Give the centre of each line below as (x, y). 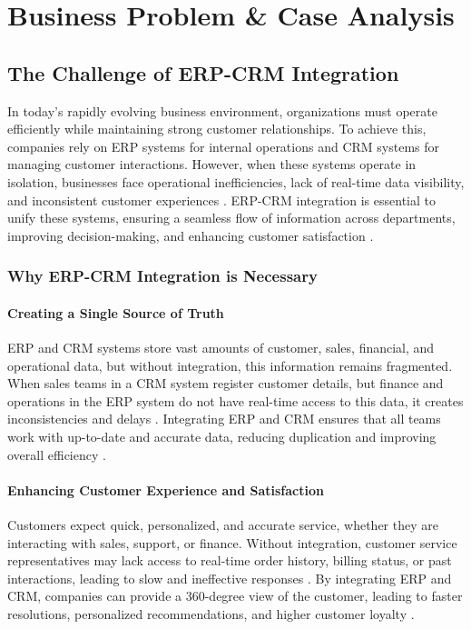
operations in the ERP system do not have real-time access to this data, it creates (235, 400)
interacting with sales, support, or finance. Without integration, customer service (232, 542)
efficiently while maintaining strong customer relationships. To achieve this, (217, 129)
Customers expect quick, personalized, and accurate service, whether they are (223, 524)
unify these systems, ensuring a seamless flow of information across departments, (231, 218)
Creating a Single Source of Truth (116, 312)
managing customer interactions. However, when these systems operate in (212, 164)
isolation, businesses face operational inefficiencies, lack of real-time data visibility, (236, 181)
